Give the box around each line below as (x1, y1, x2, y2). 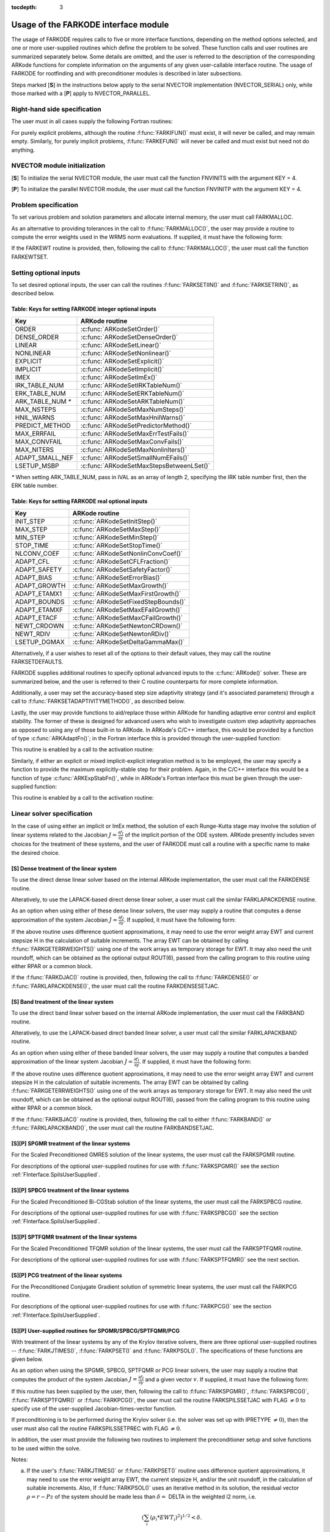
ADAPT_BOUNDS (15, 597, 65, 606)
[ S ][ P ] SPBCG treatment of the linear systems (11, 1186, 130, 1194)
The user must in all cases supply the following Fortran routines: (11, 118, 173, 125)
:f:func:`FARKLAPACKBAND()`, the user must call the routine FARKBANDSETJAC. (11, 1124, 215, 1132)
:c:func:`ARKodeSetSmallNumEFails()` (80, 453, 189, 462)
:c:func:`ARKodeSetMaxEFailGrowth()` (72, 605, 183, 614)
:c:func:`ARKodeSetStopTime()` (72, 541, 163, 550)
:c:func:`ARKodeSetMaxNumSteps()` (80, 405, 186, 414)
